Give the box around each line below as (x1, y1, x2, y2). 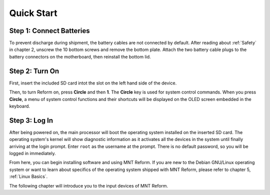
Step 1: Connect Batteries (9, 26, 90, 35)
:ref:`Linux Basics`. (9, 173, 48, 179)
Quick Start (9, 7, 57, 18)
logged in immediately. (9, 150, 56, 156)
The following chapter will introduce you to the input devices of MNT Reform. (9, 182, 168, 188)
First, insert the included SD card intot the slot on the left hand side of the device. (9, 80, 177, 86)
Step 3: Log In (9, 116, 53, 124)
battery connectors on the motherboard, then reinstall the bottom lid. (9, 53, 151, 59)
